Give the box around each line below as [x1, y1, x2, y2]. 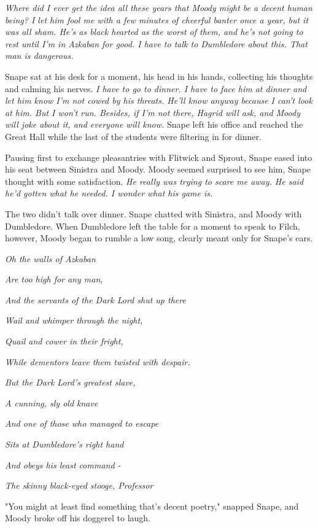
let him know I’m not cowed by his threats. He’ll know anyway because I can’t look [5, 94, 312, 107]
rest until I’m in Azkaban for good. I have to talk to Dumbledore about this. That [5, 37, 308, 50]
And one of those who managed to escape [5, 417, 159, 430]
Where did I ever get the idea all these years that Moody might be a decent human [5, 1, 312, 14]
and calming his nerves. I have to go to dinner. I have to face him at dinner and [5, 82, 307, 95]
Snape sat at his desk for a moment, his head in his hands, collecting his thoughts [5, 69, 313, 82]
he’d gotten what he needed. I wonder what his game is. [5, 187, 213, 200]
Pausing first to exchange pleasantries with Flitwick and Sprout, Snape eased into [5, 150, 312, 163]
